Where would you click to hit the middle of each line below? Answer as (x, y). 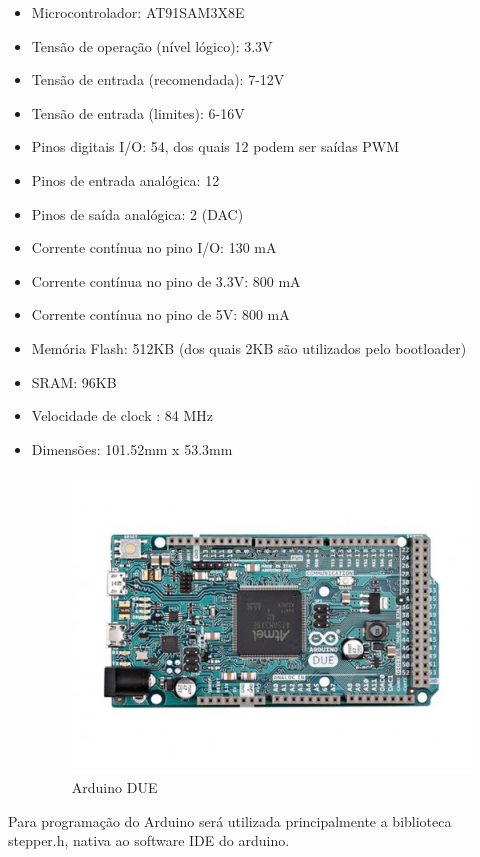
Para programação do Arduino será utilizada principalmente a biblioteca (230, 820)
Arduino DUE (114, 787)
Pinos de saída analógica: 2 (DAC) (137, 213)
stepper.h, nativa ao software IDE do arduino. (149, 840)
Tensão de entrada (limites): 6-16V (138, 112)
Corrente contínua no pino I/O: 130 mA (154, 247)
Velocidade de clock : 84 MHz (122, 415)
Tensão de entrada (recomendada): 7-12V (158, 79)
